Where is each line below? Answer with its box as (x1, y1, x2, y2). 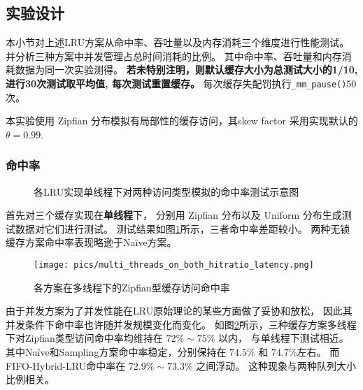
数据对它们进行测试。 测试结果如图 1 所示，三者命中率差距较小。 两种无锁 (15, 221, 350, 236)
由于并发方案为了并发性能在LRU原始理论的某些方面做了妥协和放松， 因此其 (6, 303, 353, 318)
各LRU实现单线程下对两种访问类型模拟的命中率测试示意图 (34, 184, 299, 198)
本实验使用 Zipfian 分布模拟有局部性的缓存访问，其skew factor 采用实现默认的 (6, 113, 358, 128)
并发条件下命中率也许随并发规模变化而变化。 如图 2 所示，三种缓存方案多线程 (6, 317, 357, 331)
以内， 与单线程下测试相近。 (218, 331, 349, 345)
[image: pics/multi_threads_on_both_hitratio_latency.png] (34, 260, 314, 270)
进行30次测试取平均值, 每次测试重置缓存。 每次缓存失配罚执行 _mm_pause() (6, 75, 347, 90)
